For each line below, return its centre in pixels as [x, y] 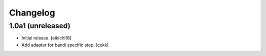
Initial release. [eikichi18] [46, 38]
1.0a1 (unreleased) [40, 26]
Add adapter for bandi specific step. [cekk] [65, 45]
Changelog [32, 13]
